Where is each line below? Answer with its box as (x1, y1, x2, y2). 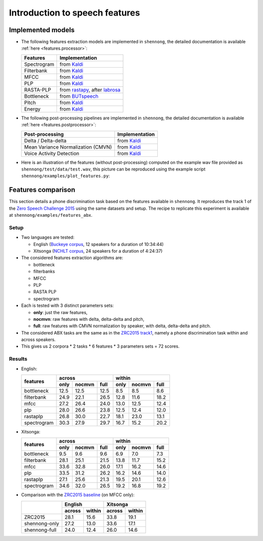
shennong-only (24, 520, 59, 527)
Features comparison (9, 186, 75, 194)
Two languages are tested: (21, 234, 75, 241)
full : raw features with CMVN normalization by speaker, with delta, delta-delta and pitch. (33, 323, 211, 329)
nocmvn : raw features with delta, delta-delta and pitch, (33, 316, 145, 322)
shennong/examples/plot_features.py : (21, 173, 110, 179)
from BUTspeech (59, 93, 98, 99)
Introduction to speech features (9, 7, 140, 18)
